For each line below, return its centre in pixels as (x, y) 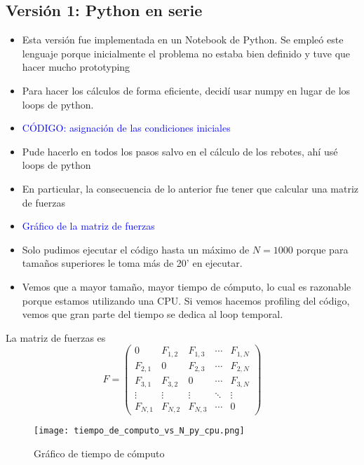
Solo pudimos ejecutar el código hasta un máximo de (136, 249)
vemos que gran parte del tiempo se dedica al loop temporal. (153, 314)
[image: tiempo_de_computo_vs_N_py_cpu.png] (139, 431)
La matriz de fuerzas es (56, 337)
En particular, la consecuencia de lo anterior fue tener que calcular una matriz (190, 188)
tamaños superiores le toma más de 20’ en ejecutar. (132, 263)
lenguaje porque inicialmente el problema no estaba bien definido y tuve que (186, 53)
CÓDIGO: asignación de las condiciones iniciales (126, 128)
